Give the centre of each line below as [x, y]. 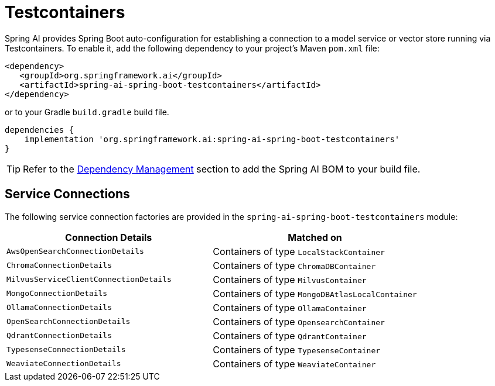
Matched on [315, 237]
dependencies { [40, 130]
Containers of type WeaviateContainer [294, 363]
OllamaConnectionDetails [59, 308]
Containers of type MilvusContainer [290, 279]
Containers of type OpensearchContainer [299, 321]
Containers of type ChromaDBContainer [294, 265]
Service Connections [67, 194]
